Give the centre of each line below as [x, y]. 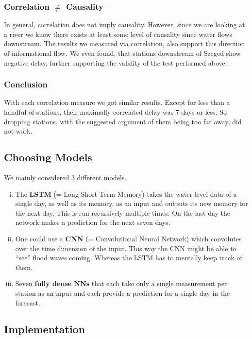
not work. [18, 131]
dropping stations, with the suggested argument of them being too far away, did [123, 121]
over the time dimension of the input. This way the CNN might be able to [126, 248]
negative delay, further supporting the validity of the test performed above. [116, 62]
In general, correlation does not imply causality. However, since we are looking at [125, 25]
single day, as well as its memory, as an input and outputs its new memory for [132, 203]
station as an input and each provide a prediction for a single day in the [123, 293]
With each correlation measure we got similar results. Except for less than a [117, 102]
